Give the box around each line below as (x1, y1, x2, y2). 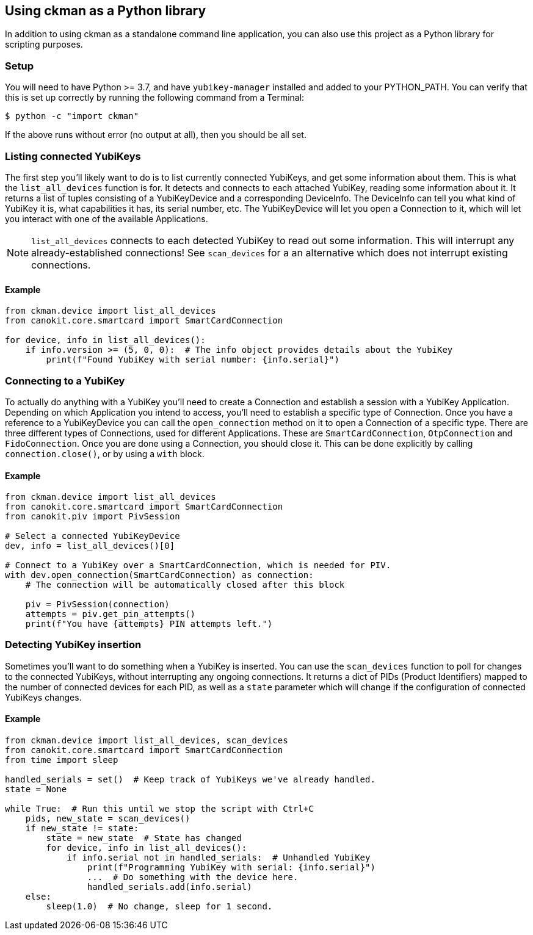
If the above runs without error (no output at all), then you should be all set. (5, 129, 306, 140)
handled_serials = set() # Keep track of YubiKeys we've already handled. (5, 774, 375, 785)
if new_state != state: (25, 823, 139, 834)
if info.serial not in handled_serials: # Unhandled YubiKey (67, 853, 371, 863)
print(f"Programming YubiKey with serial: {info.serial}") (87, 862, 375, 873)
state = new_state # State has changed (46, 833, 242, 843)
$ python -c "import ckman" (5, 111, 139, 121)
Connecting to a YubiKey (5, 374, 125, 387)
